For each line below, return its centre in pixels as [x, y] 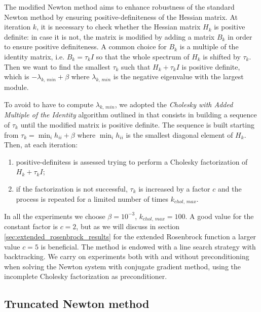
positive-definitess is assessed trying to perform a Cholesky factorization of [132, 161]
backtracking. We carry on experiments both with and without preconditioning [127, 256]
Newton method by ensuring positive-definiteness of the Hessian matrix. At [121, 17]
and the [230, 188]
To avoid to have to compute [49, 104]
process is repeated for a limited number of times [92, 198]
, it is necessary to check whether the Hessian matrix [119, 27]
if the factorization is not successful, [72, 188]
